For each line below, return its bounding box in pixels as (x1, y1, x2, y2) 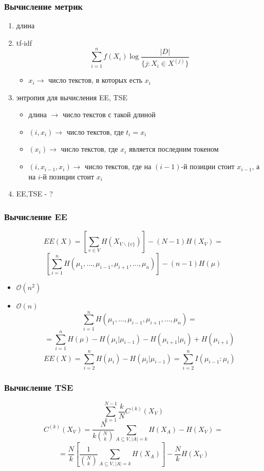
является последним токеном (129, 143, 219, 154)
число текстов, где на (85, 161, 152, 172)
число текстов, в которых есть (48, 75, 143, 85)
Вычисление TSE (4, 381, 73, 393)
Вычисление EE (4, 210, 68, 223)
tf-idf (16, 37, 32, 48)
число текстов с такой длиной (62, 109, 156, 120)
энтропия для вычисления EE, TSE (16, 92, 127, 102)
